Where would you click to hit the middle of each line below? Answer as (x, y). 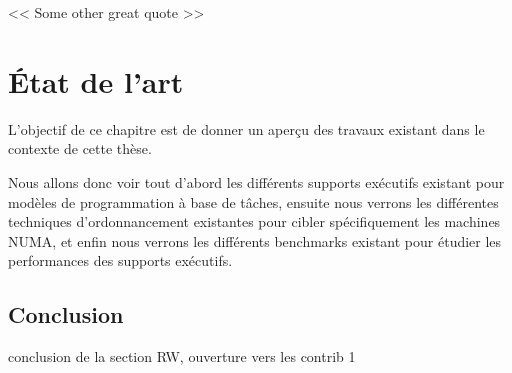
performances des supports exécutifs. (120, 260)
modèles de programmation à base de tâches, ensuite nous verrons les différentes (253, 201)
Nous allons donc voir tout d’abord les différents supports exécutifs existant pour (256, 181)
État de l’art (96, 80)
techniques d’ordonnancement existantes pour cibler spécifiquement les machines (254, 221)
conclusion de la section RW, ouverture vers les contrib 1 (182, 356)
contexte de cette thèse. (80, 148)
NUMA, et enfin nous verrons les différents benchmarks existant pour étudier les (255, 240)
